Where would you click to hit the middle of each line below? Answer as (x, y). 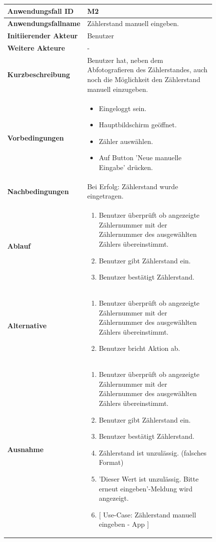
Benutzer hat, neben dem (125, 60)
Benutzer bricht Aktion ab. (139, 348)
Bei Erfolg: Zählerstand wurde (133, 186)
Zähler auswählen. (126, 141)
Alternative (27, 326)
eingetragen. (105, 196)
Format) (111, 462)
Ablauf (19, 246)
